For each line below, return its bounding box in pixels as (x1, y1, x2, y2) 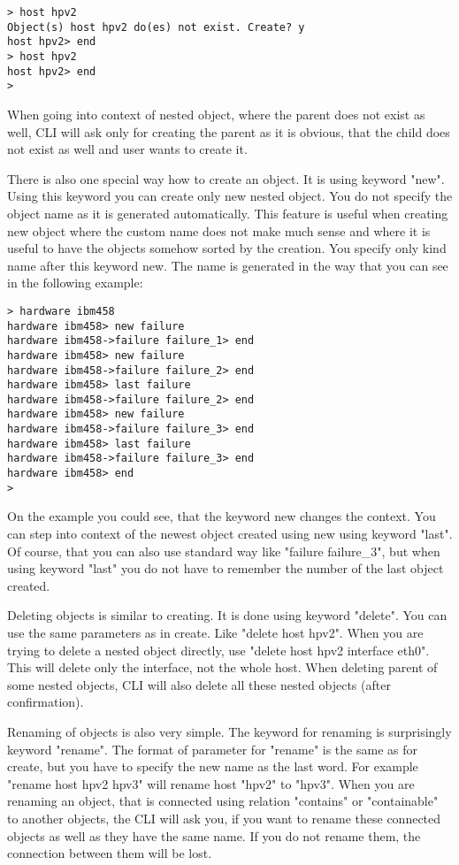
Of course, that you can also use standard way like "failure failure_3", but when (7, 541, 440, 560)
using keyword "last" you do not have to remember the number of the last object (7, 559, 444, 578)
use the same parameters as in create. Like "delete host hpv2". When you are (7, 623, 424, 641)
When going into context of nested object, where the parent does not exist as (7, 104, 425, 123)
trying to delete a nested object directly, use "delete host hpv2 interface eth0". (7, 640, 430, 659)
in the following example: (7, 273, 143, 292)
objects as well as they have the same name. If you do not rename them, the (7, 826, 421, 845)
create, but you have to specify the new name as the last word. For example (7, 757, 418, 776)
